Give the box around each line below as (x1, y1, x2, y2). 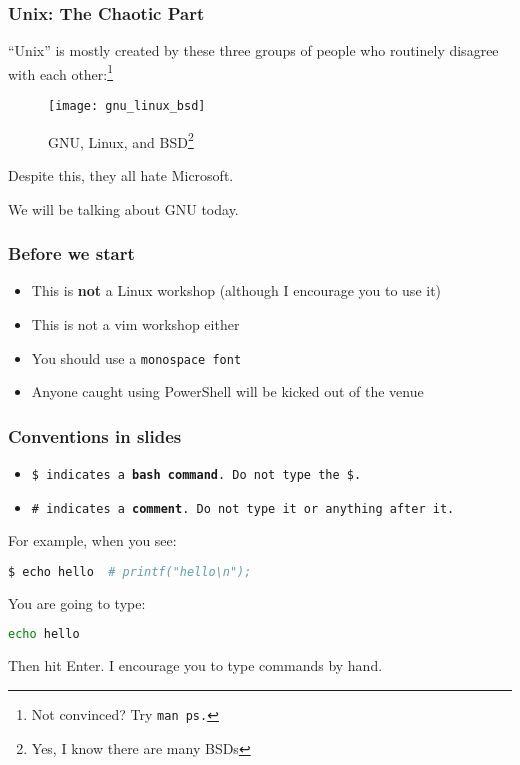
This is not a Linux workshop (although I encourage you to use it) (31, 280, 442, 301)
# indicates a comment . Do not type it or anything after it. (31, 501, 455, 516)
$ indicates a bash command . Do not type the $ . (31, 468, 362, 483)
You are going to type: (8, 592, 146, 613)
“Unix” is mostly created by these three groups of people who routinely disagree (8, 40, 499, 61)
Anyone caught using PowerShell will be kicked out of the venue (31, 381, 424, 402)
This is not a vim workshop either (31, 313, 240, 334)
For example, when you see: (8, 530, 177, 551)
